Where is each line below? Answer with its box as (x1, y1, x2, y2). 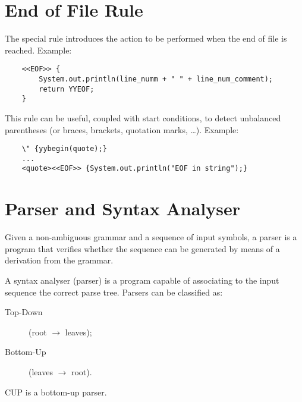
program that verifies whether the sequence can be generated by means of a (5, 242, 280, 255)
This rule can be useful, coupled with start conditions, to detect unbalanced (5, 111, 281, 124)
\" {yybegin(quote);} (21, 145, 107, 153)
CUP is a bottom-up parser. (5, 385, 107, 398)
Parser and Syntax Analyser (5, 196, 240, 221)
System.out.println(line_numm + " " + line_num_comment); (39, 74, 273, 83)
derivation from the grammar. (5, 254, 114, 266)
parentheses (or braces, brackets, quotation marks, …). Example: (5, 123, 239, 136)
